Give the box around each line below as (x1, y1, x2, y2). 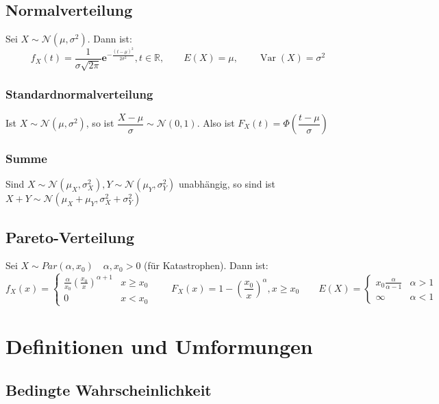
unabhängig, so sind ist (179, 177, 276, 191)
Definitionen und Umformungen (5, 331, 313, 359)
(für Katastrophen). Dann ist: (144, 258, 268, 273)
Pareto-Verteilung (5, 226, 135, 247)
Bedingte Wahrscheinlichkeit (5, 379, 212, 400)
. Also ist (197, 116, 235, 130)
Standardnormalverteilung (5, 86, 153, 103)
